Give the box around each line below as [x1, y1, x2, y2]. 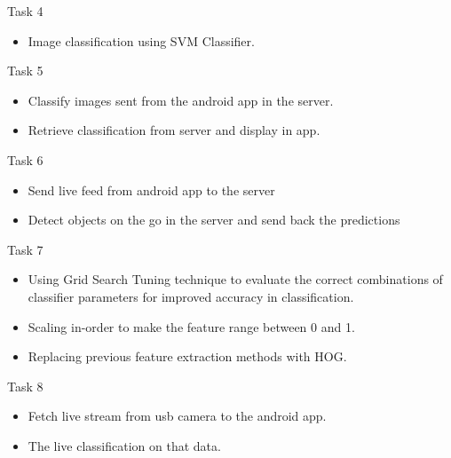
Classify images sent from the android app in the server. [28, 91, 334, 109]
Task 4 [7, 2, 44, 20]
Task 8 [7, 376, 44, 395]
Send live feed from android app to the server [28, 180, 275, 199]
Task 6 [7, 150, 44, 169]
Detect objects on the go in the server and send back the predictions [28, 210, 400, 229]
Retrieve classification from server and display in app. [28, 121, 320, 139]
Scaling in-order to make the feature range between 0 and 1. [28, 317, 355, 336]
